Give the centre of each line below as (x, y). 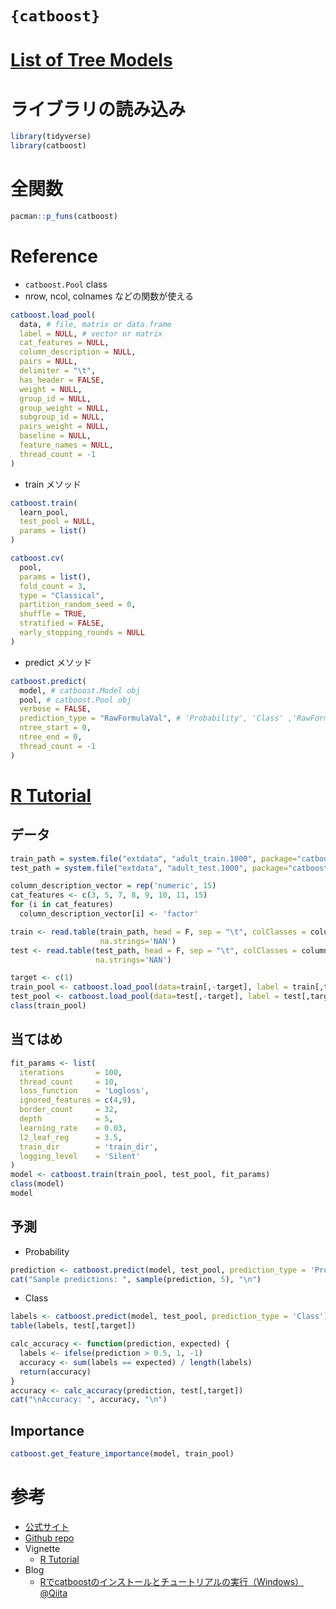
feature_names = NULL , (66, 445)
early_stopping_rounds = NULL (82, 633)
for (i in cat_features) (62, 905)
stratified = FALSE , (62, 623)
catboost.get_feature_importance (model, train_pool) (122, 1454)
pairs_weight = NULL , (64, 427)
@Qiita (53, 1593)
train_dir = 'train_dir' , (89, 1147)
